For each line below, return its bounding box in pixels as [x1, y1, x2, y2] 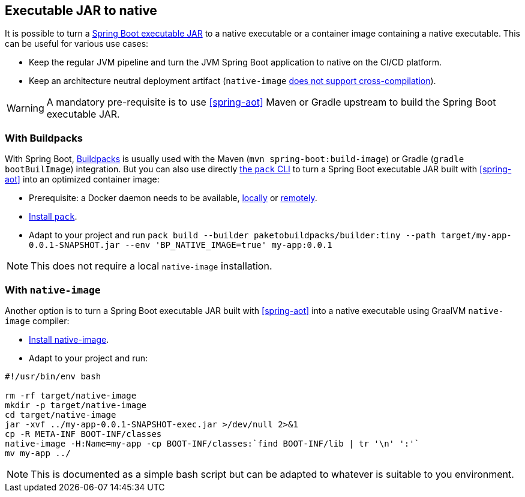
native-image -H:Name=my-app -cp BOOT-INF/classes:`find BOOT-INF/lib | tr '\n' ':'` [5, 438, 420, 448]
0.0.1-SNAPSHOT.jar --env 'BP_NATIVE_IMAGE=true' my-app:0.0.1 [29, 240, 332, 250]
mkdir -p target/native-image [5, 400, 147, 410]
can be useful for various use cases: [5, 38, 149, 49]
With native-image [5, 283, 101, 296]
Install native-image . [29, 334, 109, 345]
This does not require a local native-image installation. [31, 260, 272, 273]
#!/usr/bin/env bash [5, 371, 101, 381]
